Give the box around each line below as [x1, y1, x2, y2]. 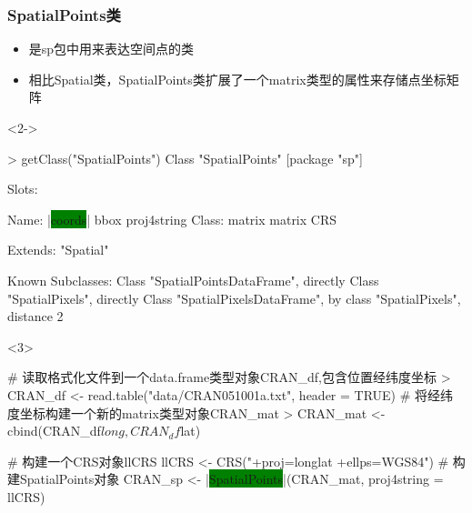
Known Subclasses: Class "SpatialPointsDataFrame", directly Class [7, 270, 379, 289]
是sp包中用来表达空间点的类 [28, 39, 195, 58]
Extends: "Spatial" [7, 240, 109, 259]
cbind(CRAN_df [7, 421, 101, 440]
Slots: [7, 179, 38, 198]
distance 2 [7, 307, 64, 326]
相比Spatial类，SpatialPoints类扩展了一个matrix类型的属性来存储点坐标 [28, 69, 447, 88]
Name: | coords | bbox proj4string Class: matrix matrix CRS [7, 209, 337, 228]
